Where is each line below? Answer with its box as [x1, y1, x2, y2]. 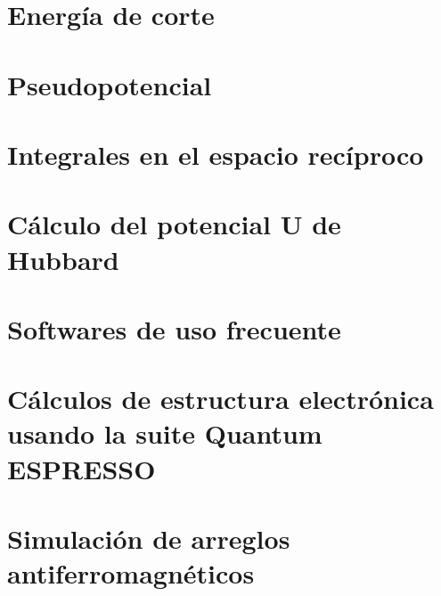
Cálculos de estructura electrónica [7, 380, 434, 417]
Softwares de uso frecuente [7, 310, 341, 347]
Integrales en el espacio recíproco [7, 135, 424, 172]
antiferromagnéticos [7, 555, 255, 592]
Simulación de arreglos [7, 520, 290, 556]
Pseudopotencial [7, 66, 212, 102]
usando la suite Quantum [7, 415, 323, 452]
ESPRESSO [7, 450, 156, 486]
